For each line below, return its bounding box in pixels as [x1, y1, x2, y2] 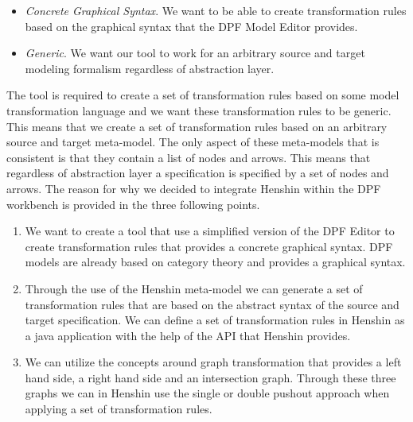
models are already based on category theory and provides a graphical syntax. [25, 254, 406, 270]
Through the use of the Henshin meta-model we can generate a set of [25, 280, 363, 296]
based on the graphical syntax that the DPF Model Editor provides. [25, 17, 358, 34]
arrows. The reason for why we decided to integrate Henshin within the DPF [6, 180, 381, 196]
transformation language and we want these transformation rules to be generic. [6, 102, 392, 118]
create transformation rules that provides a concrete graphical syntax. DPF [25, 238, 393, 254]
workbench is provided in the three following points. [6, 196, 260, 212]
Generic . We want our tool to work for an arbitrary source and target [25, 45, 365, 61]
